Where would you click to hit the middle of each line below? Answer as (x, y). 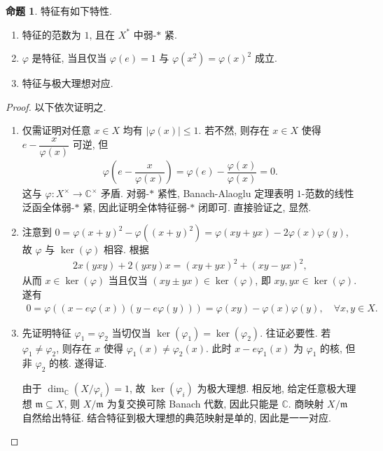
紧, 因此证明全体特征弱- (137, 207)
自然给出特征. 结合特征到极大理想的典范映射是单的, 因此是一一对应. (176, 417)
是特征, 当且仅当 (69, 58)
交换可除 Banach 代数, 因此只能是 (202, 404)
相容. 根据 (126, 249)
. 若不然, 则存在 (234, 130)
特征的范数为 (51, 34)
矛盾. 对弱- (125, 193)
